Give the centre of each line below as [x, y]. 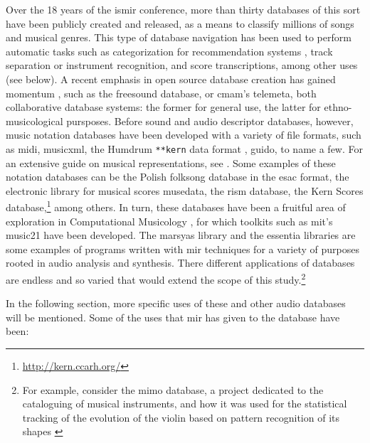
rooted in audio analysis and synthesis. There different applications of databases [180, 263]
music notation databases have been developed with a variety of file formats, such [184, 135]
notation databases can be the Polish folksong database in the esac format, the [178, 177]
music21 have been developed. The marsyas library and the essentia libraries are [181, 235]
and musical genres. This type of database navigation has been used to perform [179, 37]
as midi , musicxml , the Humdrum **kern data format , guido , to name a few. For [184, 148]
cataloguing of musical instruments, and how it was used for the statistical [185, 404]
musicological [35, 121]
